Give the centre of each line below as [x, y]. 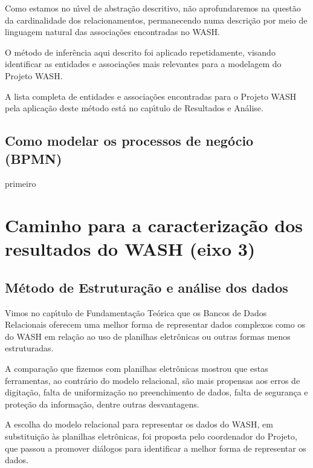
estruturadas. [29, 348]
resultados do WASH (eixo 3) [130, 249]
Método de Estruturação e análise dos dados [147, 287]
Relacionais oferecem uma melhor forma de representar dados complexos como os [155, 324]
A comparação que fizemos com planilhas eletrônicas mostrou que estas [137, 369]
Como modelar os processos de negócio [129, 141]
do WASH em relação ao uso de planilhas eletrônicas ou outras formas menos [148, 336]
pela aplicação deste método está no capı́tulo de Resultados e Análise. [134, 108]
